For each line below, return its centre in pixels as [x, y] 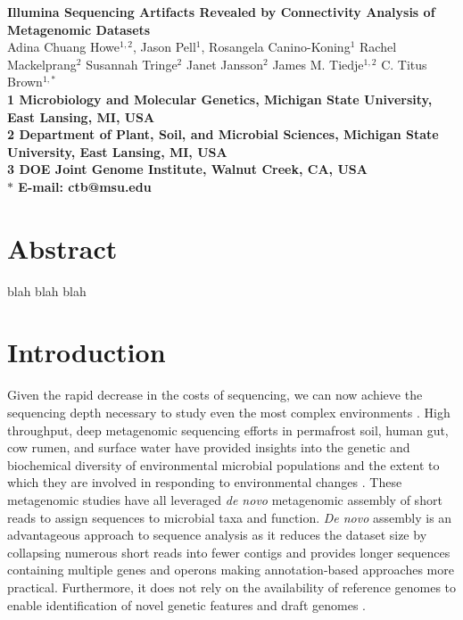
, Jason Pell [164, 47]
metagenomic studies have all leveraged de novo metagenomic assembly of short [225, 499]
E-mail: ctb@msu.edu [85, 186]
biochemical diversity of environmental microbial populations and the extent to [223, 464]
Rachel [378, 47]
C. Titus [404, 64]
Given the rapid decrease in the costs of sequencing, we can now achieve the [215, 395]
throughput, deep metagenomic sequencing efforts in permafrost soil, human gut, [228, 430]
